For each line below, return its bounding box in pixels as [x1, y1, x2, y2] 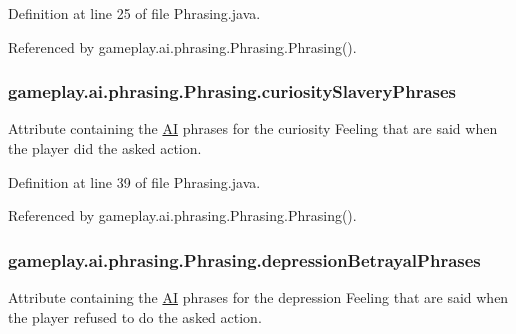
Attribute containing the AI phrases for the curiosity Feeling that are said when [8, 118, 498, 139]
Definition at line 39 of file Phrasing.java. [8, 171, 261, 192]
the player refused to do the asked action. [8, 306, 262, 327]
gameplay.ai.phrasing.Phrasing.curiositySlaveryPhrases [8, 79, 457, 104]
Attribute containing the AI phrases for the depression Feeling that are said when [8, 287, 509, 307]
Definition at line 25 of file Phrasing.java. [8, 3, 261, 23]
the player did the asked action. [8, 138, 202, 158]
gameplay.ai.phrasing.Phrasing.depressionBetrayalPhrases [8, 247, 481, 272]
